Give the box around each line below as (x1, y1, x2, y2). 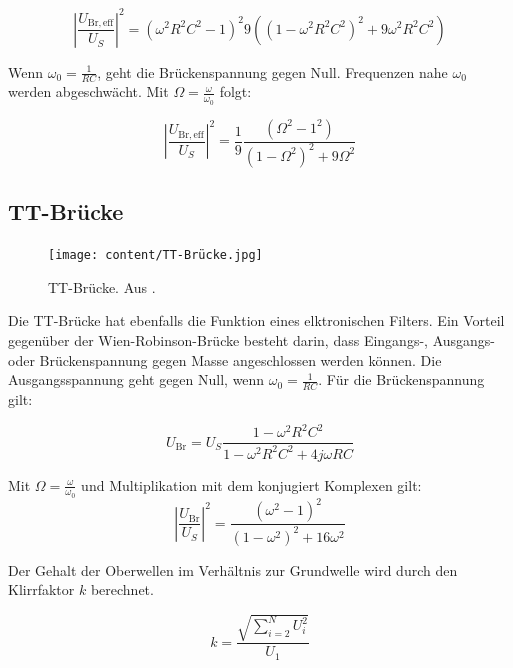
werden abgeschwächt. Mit (8, 81, 169, 102)
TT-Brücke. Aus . (48, 276, 156, 297)
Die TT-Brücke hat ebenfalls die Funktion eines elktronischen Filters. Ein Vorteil (8, 310, 505, 331)
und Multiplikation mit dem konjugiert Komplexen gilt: (81, 474, 422, 495)
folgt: (219, 81, 252, 102)
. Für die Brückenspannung (318, 369, 485, 390)
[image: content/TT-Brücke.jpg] (48, 248, 263, 263)
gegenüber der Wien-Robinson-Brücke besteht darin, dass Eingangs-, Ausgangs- (8, 329, 496, 350)
